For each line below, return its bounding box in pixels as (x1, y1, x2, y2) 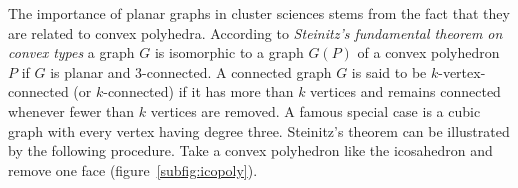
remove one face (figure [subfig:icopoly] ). (8, 159, 258, 180)
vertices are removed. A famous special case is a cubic (150, 100, 481, 121)
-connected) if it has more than (103, 81, 294, 102)
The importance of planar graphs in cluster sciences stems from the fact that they (8, 3, 510, 23)
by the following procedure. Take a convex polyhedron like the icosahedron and (8, 140, 493, 161)
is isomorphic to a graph (154, 42, 304, 63)
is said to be (351, 61, 427, 82)
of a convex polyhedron (357, 42, 500, 63)
